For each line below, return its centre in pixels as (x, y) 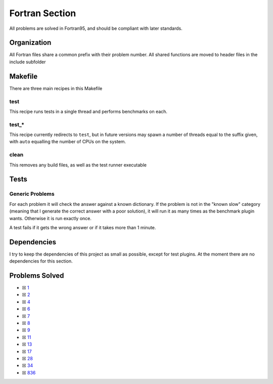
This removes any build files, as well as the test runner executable (78, 165)
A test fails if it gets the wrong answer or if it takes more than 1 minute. (83, 227)
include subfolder (28, 62)
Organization (30, 43)
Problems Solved (37, 275)
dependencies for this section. (41, 261)
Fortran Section (43, 13)
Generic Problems (32, 194)
